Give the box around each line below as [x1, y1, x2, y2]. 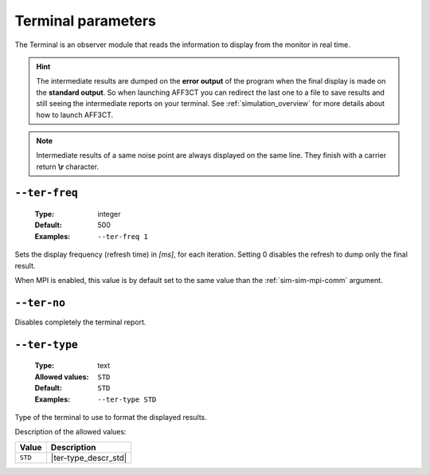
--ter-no [14, 296, 66, 309]
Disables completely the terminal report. [14, 317, 147, 327]
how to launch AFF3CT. [36, 110, 114, 120]
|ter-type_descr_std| [50, 452, 127, 463]
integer [97, 210, 121, 219]
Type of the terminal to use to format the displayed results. [14, 412, 207, 422]
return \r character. [36, 162, 100, 171]
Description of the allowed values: [14, 427, 127, 437]
